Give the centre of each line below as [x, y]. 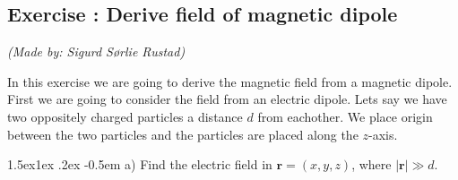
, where [372, 164]
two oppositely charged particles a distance [125, 116]
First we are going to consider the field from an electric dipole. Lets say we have [227, 99]
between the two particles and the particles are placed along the [183, 134]
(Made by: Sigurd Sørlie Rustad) [96, 51]
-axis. [383, 134]
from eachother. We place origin [345, 116]
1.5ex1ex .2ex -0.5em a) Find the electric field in [140, 164]
